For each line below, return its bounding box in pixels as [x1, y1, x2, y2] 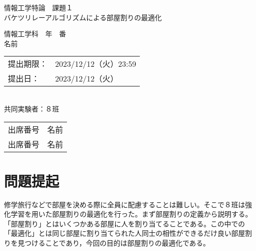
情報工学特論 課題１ [4, 2, 73, 12]
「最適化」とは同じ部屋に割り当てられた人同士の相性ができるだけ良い [4, 228, 231, 238]
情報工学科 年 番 [4, 28, 66, 39]
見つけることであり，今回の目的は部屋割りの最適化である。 [17, 238, 210, 248]
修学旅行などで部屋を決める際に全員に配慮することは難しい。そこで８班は [4, 199, 245, 209]
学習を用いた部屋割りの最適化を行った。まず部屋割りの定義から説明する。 [10, 209, 252, 219]
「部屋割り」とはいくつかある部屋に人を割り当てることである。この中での [4, 218, 245, 228]
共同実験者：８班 [4, 103, 59, 113]
